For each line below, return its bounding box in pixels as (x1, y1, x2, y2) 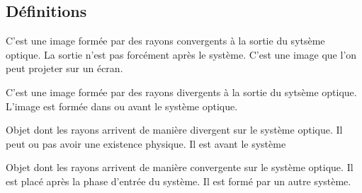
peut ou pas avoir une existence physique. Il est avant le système (6, 136, 286, 151)
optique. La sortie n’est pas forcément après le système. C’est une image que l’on (6, 47, 357, 62)
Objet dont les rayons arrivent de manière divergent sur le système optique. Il (6, 122, 343, 137)
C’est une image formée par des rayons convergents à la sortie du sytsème (6, 33, 325, 48)
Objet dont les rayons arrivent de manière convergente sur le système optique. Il (6, 160, 353, 175)
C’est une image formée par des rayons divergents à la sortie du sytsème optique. (6, 84, 357, 99)
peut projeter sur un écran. (6, 61, 123, 76)
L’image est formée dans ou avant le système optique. (6, 98, 238, 113)
